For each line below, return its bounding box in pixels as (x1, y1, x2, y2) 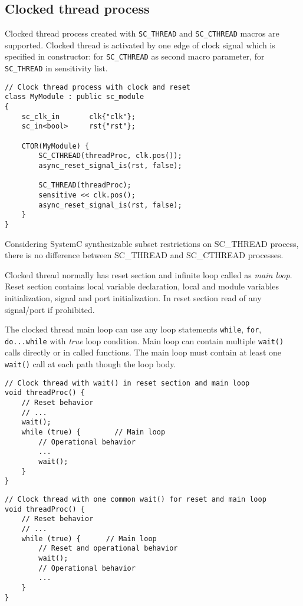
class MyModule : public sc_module (5, 93, 144, 101)
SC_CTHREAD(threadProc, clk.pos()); (38, 151, 182, 160)
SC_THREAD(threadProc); (38, 181, 131, 190)
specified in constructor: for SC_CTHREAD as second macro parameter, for (5, 50, 265, 62)
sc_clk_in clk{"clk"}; (21, 112, 136, 121)
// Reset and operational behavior (38, 544, 178, 553)
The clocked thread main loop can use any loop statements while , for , (5, 323, 262, 335)
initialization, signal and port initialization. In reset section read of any (5, 291, 262, 304)
